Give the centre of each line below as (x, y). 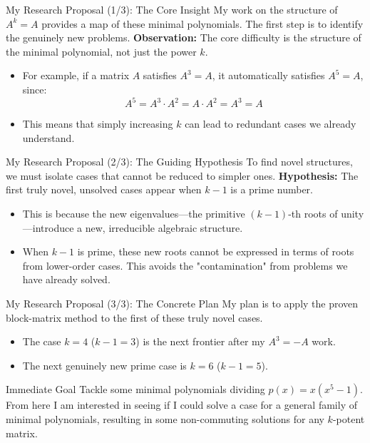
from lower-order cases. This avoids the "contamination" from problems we (185, 265)
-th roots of (313, 214)
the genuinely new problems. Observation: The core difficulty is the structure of (184, 37)
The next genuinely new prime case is (104, 365)
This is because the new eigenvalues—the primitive (134, 214)
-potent (349, 418)
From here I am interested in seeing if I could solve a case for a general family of (181, 405)
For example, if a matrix (76, 75)
